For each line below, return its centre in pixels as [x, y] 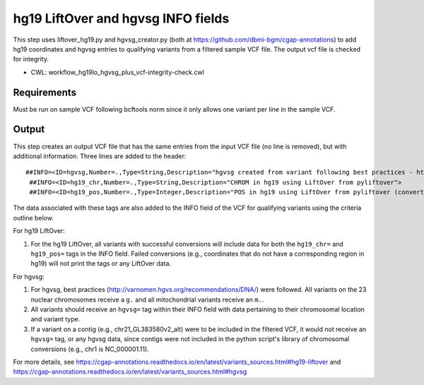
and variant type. [55, 319]
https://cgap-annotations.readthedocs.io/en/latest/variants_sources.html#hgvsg [130, 372]
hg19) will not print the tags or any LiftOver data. [101, 263]
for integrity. [31, 59]
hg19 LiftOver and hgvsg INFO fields [121, 18]
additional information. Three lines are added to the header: [100, 156]
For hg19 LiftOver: [39, 231]
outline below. [34, 218]
